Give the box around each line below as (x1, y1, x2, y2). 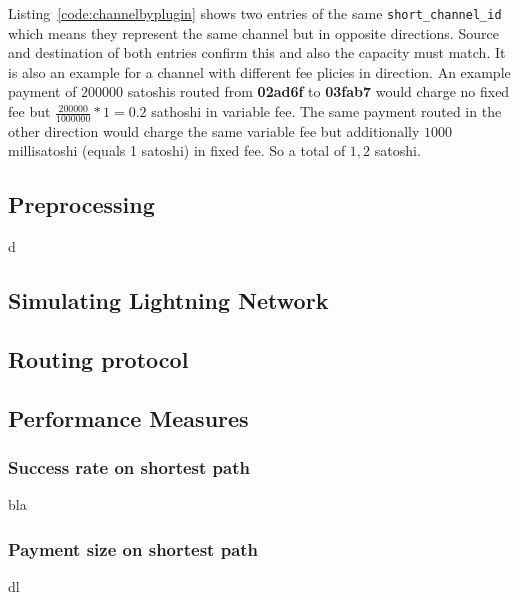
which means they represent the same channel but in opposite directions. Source (8, 22, 499, 43)
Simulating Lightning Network (8, 285, 329, 316)
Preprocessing (8, 189, 155, 220)
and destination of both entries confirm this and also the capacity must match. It (8, 42, 506, 63)
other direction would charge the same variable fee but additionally (8, 120, 420, 141)
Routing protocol (8, 344, 189, 375)
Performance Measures (8, 402, 249, 433)
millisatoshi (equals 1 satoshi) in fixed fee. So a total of (8, 140, 346, 161)
